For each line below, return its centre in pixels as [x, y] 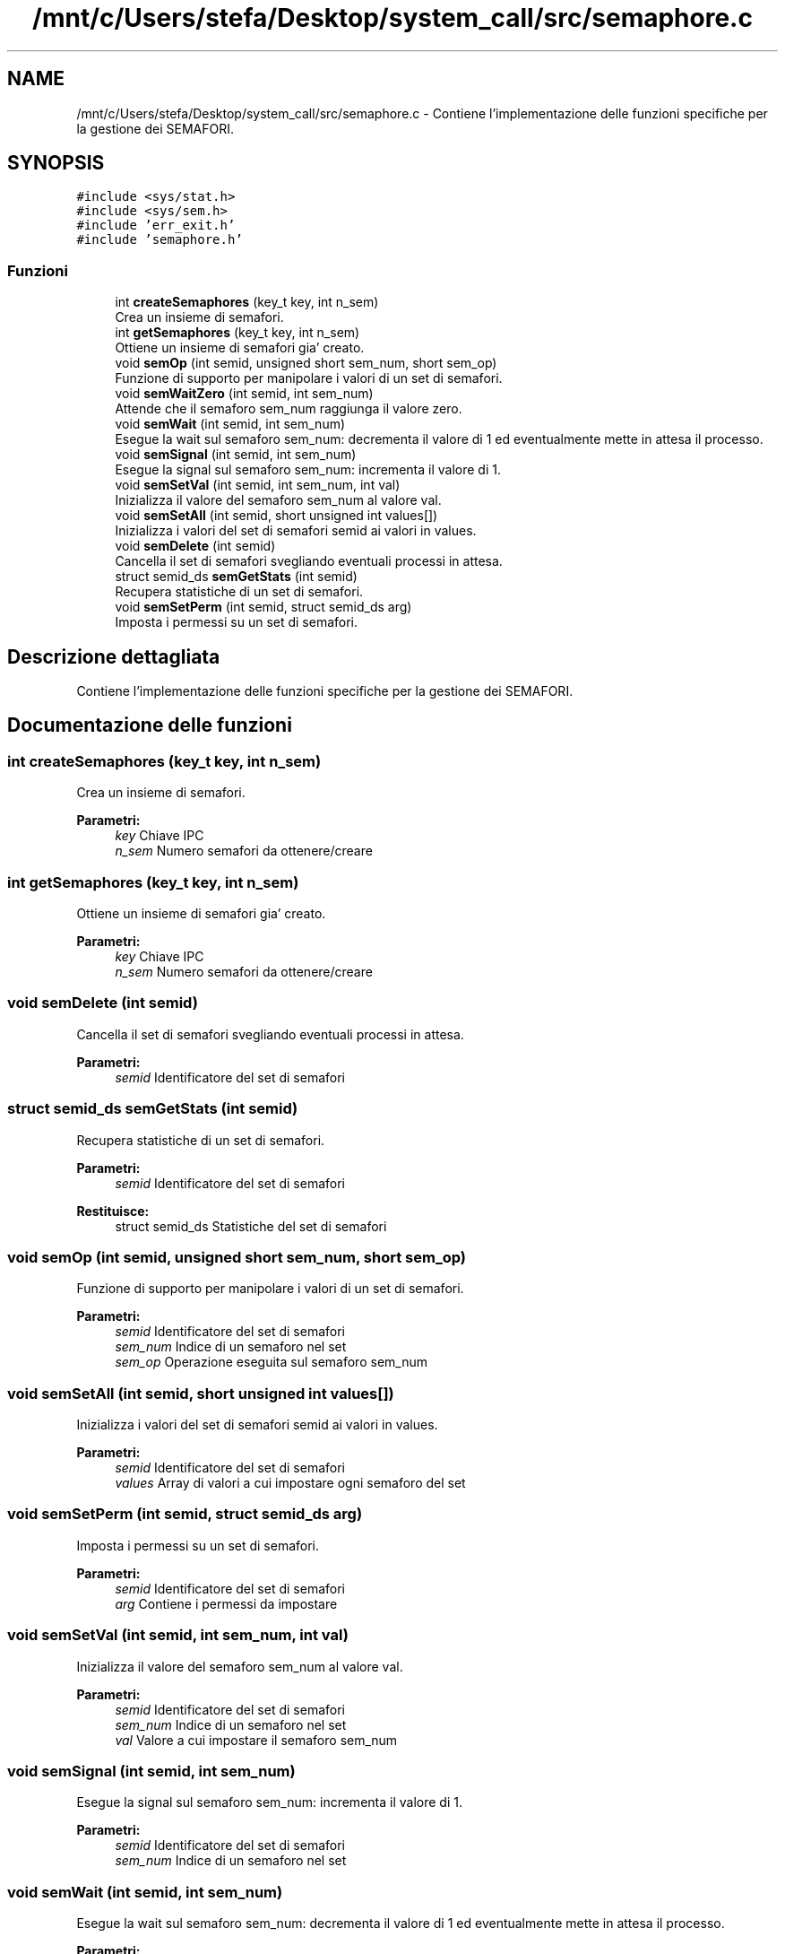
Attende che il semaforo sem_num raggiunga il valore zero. [289, 409]
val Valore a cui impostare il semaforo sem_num [256, 1740]
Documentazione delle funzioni [150, 725]
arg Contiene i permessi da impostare [226, 1603]
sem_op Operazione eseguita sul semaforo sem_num [271, 1362]
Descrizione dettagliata [114, 656]
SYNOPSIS [56, 163]
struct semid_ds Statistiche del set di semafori [251, 1226]
